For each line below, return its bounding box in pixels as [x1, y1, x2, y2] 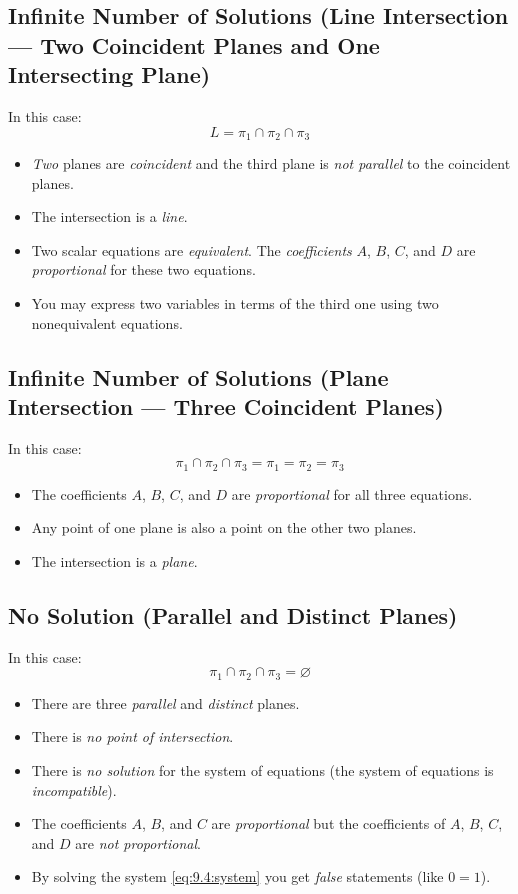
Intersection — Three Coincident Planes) [8, 390, 444, 421]
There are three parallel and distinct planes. [31, 692, 300, 713]
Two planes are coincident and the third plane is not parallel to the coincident [31, 153, 511, 174]
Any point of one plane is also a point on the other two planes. [31, 517, 417, 538]
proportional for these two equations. [31, 259, 256, 280]
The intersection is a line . [31, 206, 188, 227]
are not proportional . [75, 832, 201, 853]
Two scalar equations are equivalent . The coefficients [31, 239, 352, 260]
